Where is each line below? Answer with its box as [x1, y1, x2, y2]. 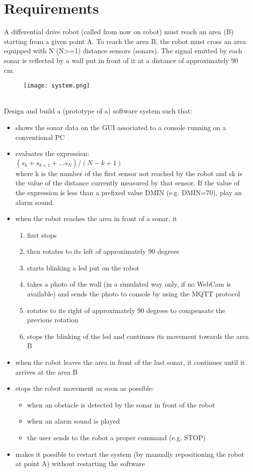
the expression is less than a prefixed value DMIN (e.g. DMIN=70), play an [15, 187, 242, 197]
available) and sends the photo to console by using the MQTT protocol [27, 289, 240, 299]
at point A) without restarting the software [15, 458, 145, 469]
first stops [27, 229, 57, 240]
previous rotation [27, 315, 79, 325]
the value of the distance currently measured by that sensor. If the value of [15, 178, 240, 188]
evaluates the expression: [15, 148, 89, 158]
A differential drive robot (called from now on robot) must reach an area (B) [4, 26, 234, 37]
